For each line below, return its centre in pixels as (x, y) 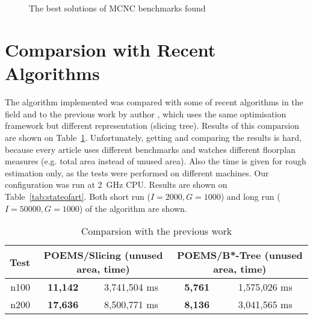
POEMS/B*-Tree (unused (240, 255)
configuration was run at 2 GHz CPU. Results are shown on (116, 184)
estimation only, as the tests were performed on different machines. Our (137, 172)
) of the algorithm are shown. (133, 208)
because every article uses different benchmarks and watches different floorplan (150, 149)
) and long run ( (250, 197)
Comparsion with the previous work (156, 231)
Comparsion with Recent (110, 50)
